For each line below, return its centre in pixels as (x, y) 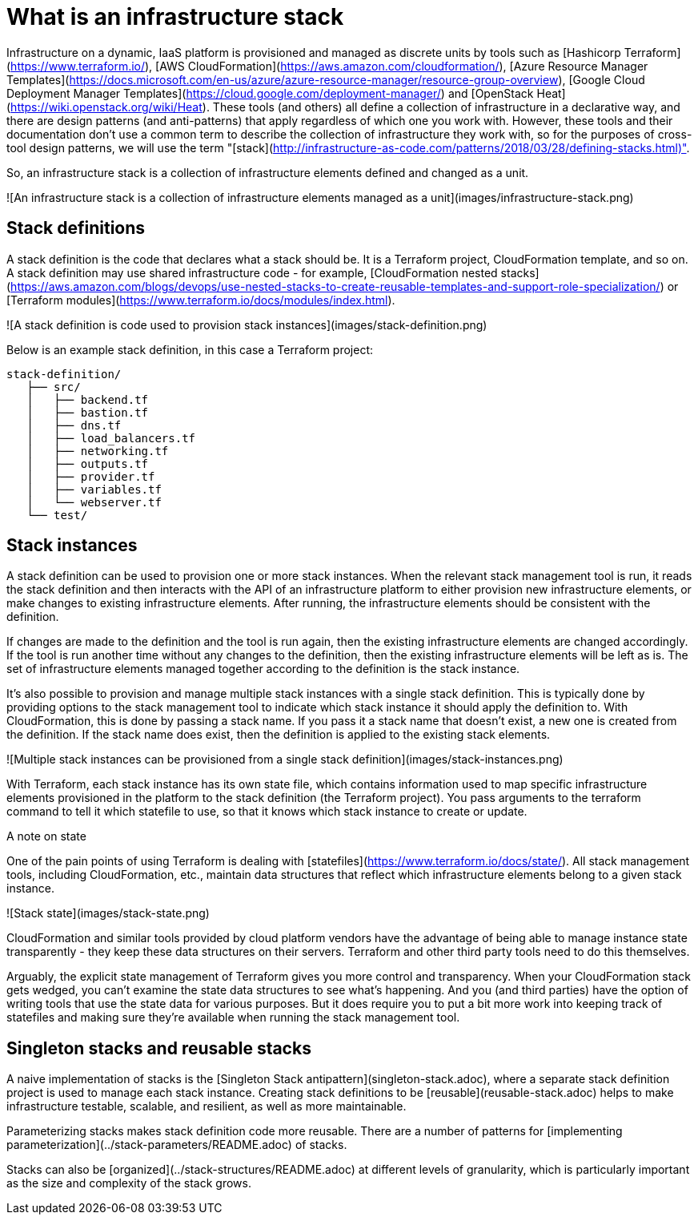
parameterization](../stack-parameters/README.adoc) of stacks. (177, 1145)
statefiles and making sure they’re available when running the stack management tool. (233, 1017)
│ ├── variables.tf (94, 489)
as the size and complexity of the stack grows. (129, 1183)
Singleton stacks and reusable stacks (159, 1048)
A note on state (46, 836)
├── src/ (54, 387)
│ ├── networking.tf (98, 451)
